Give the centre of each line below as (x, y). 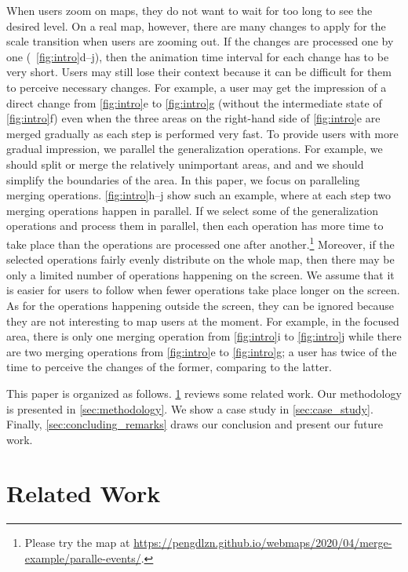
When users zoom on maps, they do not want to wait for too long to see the (189, 10)
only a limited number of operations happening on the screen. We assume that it (200, 274)
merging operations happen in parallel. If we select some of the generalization (193, 210)
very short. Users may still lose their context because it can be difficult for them (199, 72)
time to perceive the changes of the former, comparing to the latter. (169, 367)
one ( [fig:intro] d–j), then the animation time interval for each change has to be (198, 56)
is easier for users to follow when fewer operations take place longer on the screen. (203, 290)
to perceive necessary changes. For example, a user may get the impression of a (197, 87)
